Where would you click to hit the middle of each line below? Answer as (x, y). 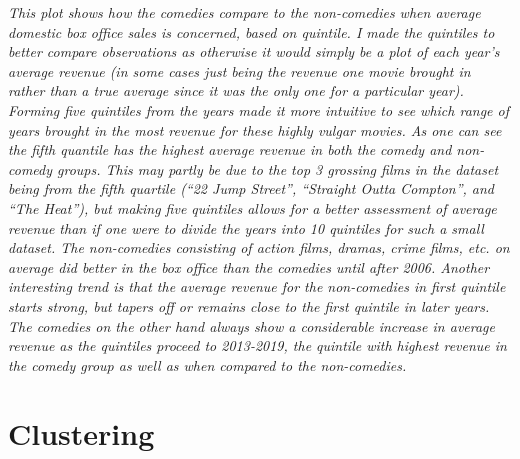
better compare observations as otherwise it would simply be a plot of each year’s (254, 51)
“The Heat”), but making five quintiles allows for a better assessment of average (252, 207)
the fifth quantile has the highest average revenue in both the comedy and (230, 149)
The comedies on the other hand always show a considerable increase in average (251, 325)
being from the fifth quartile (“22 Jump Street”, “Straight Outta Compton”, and (251, 188)
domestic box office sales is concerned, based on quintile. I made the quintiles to (251, 31)
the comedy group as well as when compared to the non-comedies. (207, 364)
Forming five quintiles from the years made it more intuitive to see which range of (259, 109)
